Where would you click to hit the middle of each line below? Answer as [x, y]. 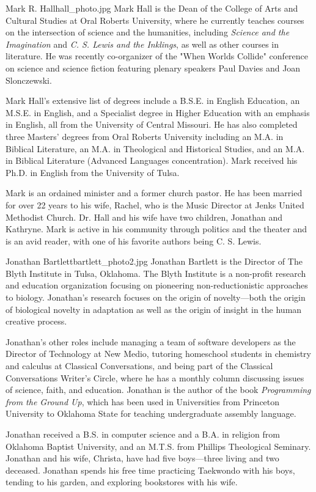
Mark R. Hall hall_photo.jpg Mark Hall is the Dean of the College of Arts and [152, 8]
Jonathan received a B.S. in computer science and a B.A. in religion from [143, 434]
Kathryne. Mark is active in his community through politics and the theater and [156, 229]
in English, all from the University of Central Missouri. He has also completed [152, 124]
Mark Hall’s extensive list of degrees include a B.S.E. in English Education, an [153, 101]
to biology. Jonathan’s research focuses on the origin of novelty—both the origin [156, 297]
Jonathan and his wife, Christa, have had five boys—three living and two [142, 458]
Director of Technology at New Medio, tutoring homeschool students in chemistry [158, 354]
